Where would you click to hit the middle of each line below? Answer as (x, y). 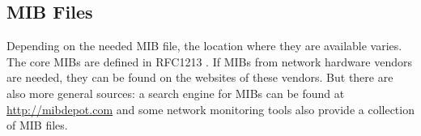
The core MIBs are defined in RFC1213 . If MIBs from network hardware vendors (209, 61)
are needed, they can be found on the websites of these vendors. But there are (200, 77)
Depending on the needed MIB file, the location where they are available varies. (204, 46)
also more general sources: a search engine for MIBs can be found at (176, 93)
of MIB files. (37, 125)
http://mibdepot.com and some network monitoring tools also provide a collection (210, 109)
